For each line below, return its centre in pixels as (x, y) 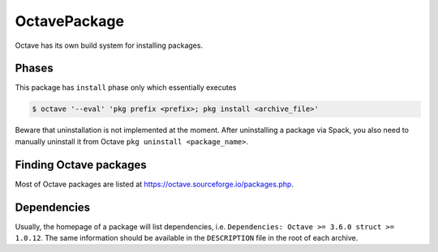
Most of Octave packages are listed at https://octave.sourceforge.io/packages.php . (154, 184)
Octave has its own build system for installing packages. (109, 45)
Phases (34, 68)
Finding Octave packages (81, 165)
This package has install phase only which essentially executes (126, 88)
